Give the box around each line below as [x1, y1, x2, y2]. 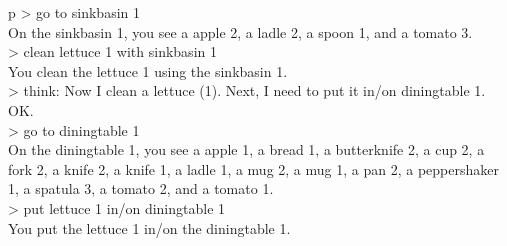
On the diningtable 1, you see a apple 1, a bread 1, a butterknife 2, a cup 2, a [8, 139, 485, 160]
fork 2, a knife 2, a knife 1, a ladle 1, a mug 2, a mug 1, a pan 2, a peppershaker [8, 158, 499, 179]
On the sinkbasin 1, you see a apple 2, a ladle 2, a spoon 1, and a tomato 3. [8, 21, 473, 42]
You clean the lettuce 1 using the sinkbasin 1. [8, 60, 288, 81]
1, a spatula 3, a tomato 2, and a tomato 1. [8, 178, 274, 199]
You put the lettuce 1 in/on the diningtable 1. [8, 217, 291, 238]
